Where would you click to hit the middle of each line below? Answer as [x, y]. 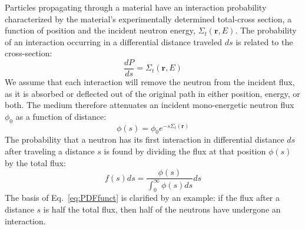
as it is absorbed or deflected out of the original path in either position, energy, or [152, 93]
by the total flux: [35, 162]
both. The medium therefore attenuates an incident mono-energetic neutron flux [150, 105]
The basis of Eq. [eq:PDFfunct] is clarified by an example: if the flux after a [142, 198]
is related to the [264, 41]
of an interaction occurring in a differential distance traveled [113, 41]
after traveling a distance [50, 151]
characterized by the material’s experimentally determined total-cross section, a [148, 18]
